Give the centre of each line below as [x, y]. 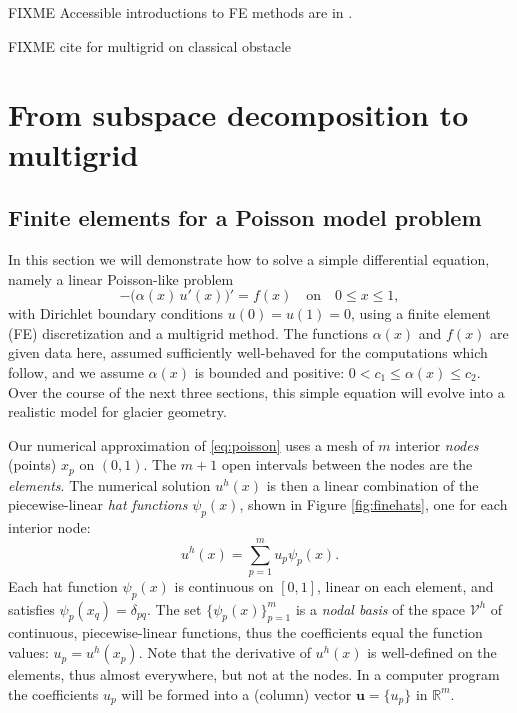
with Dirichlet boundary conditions [116, 313]
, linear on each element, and [405, 585]
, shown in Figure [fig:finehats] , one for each [373, 504]
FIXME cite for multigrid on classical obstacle [150, 45]
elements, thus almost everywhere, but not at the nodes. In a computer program [254, 674]
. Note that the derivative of [224, 652]
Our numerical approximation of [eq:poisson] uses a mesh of [191, 444]
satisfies [31, 608]
